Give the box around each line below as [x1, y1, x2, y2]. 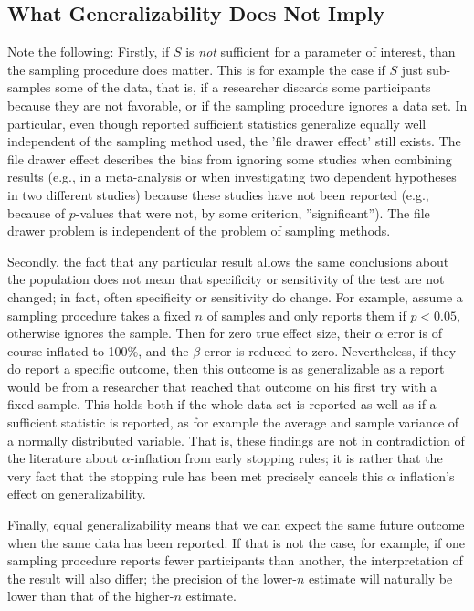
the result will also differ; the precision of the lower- [7, 568, 297, 587]
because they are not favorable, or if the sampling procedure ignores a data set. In [7, 95, 468, 114]
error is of [387, 323, 442, 342]
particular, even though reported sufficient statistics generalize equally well [7, 113, 427, 132]
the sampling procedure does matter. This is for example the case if [7, 59, 385, 79]
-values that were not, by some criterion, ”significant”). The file [75, 203, 430, 222]
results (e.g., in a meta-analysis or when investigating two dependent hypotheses [7, 167, 457, 186]
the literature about [7, 448, 119, 468]
